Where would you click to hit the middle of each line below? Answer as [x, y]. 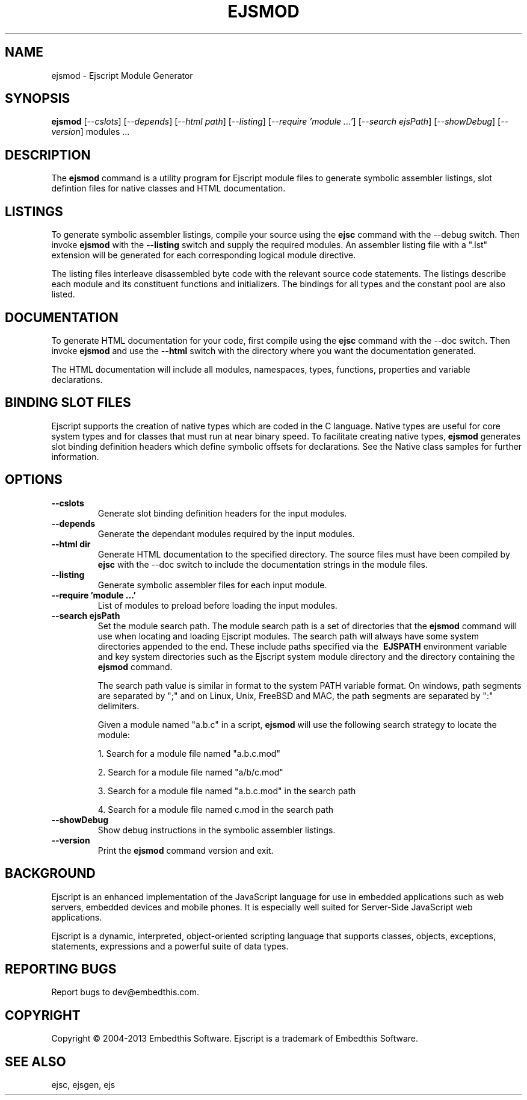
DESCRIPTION [48, 155]
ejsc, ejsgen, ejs [83, 1085]
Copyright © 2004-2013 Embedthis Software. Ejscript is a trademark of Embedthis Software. [235, 1039]
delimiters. [119, 706]
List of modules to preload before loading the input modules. [217, 605]
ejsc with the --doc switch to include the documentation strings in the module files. [263, 564]
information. [75, 456]
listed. [63, 294]
